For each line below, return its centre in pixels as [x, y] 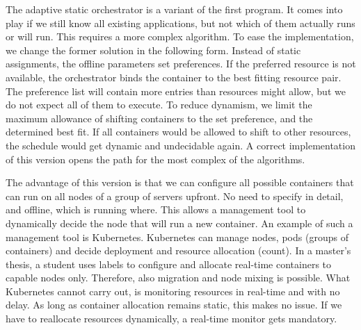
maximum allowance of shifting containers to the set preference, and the [159, 118]
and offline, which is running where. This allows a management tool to [156, 209]
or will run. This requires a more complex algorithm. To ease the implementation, [180, 36]
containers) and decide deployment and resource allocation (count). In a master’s [178, 250]
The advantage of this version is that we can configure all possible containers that [180, 182]
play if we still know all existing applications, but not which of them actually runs [180, 23]
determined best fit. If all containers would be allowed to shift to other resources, [178, 132]
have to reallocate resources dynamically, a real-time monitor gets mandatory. [171, 319]
